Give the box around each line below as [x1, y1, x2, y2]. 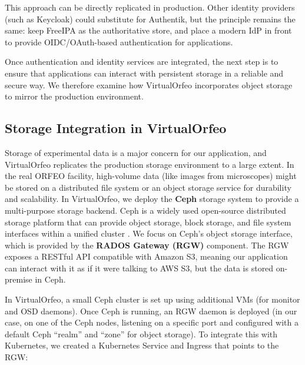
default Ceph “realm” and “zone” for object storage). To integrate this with [5, 327, 278, 340]
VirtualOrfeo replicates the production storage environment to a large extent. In [5, 158, 294, 170]
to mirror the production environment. [5, 90, 144, 102]
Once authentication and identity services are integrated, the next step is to [5, 55, 279, 68]
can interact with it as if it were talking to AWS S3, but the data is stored [5, 261, 274, 274]
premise [5, 273, 32, 286]
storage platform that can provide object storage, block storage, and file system [5, 215, 291, 228]
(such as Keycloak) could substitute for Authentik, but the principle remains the [5, 12, 296, 25]
